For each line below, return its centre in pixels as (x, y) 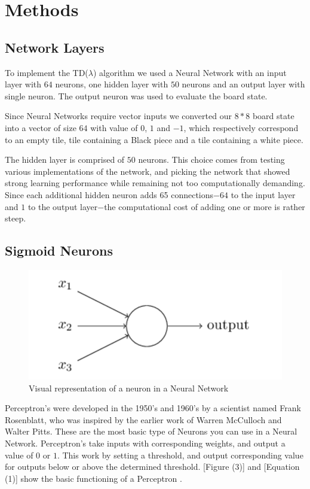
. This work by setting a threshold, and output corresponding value (180, 455)
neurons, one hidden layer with (112, 84)
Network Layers (55, 47)
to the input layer (263, 194)
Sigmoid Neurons (59, 250)
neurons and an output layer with (243, 84)
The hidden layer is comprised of (65, 160)
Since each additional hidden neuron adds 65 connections (109, 194)
